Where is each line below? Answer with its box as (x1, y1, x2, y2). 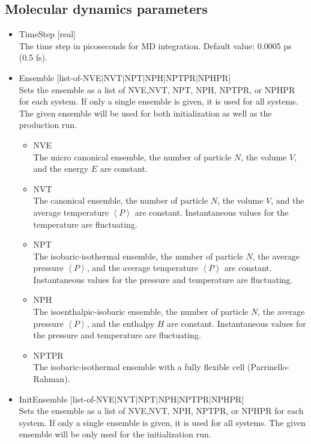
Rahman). (33, 373, 70, 385)
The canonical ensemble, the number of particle (33, 194, 208, 207)
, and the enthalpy (86, 317, 155, 329)
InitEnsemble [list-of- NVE (19, 392, 115, 405)
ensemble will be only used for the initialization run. (19, 428, 211, 440)
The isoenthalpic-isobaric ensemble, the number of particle (33, 305, 249, 318)
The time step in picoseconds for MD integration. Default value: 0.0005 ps (19, 39, 292, 52)
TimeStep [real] (19, 28, 76, 40)
